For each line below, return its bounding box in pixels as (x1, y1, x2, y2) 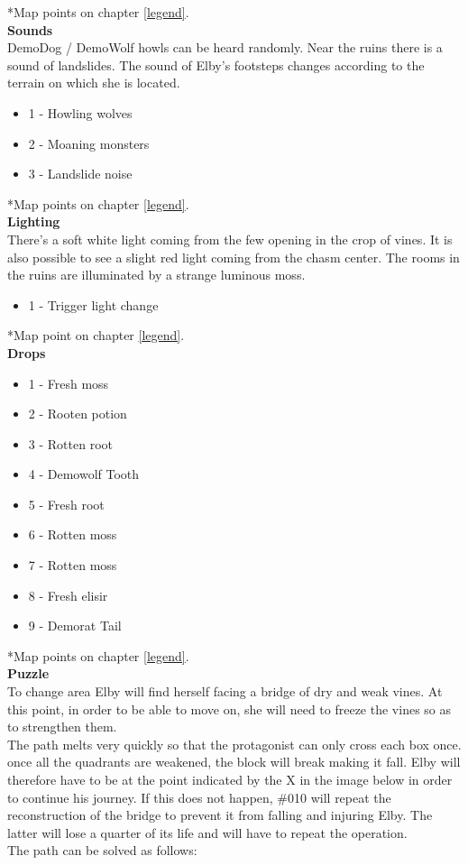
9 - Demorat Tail (28, 616, 122, 635)
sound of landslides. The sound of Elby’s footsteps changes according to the (7, 55, 425, 74)
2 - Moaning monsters (28, 133, 150, 152)
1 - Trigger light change (28, 295, 159, 314)
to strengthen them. (7, 717, 117, 736)
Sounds (7, 20, 53, 39)
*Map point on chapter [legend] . (7, 326, 185, 345)
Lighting (7, 212, 60, 231)
